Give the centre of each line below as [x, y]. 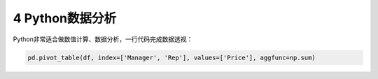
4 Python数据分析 [65, 18]
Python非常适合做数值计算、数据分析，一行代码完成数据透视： [103, 39]
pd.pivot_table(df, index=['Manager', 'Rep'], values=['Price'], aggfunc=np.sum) [172, 57]
